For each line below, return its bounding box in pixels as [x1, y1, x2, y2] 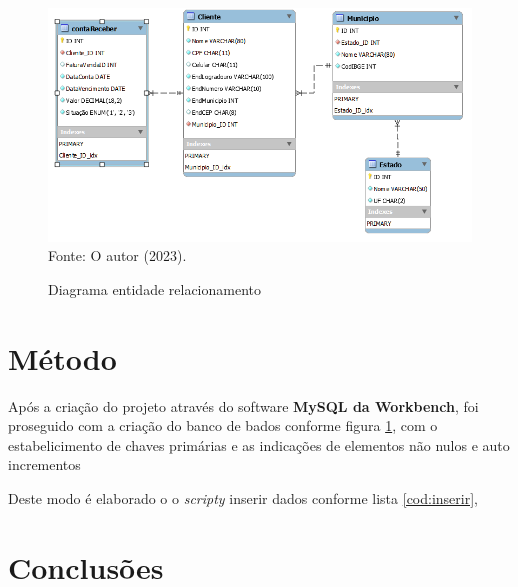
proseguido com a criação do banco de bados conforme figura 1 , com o [8, 415, 438, 436]
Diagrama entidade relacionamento [48, 278, 261, 299]
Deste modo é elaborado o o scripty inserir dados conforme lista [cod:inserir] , [8, 487, 478, 508]
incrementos [8, 454, 81, 475]
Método [8, 337, 117, 378]
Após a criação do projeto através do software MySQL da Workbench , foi [8, 395, 479, 416]
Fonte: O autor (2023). [48, 245, 187, 266]
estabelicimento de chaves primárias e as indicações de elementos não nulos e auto [8, 434, 510, 455]
